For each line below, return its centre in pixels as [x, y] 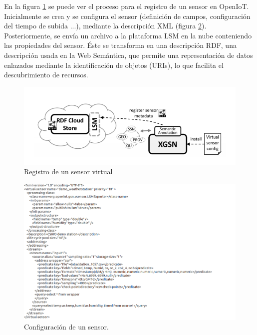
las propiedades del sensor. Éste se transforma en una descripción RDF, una [120, 45]
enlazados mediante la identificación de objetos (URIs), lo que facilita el [114, 65]
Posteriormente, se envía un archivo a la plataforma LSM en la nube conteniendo [128, 35]
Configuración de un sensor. [66, 327]
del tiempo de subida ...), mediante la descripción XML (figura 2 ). [105, 26]
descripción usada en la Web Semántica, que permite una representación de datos [128, 55]
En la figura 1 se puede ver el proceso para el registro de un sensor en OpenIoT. [127, 6]
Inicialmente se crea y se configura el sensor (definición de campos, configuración [127, 16]
